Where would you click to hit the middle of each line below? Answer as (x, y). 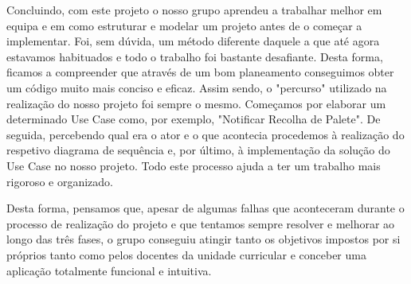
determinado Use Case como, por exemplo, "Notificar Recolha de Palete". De (194, 119)
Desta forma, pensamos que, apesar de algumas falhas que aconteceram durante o (205, 208)
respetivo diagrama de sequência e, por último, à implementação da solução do (198, 150)
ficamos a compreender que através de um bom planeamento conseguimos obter (200, 72)
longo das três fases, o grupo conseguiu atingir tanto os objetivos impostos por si (204, 239)
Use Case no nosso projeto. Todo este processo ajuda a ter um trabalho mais (194, 165)
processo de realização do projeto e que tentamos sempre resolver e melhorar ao (201, 223)
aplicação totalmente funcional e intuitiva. (109, 270)
